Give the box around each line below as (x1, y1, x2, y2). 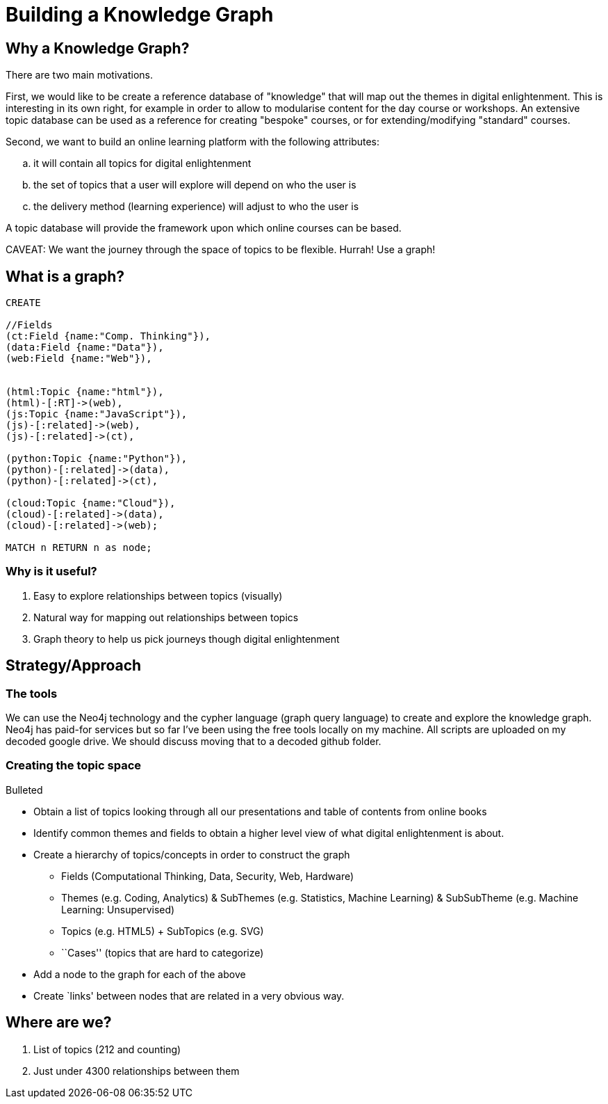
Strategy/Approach (6, 657, 142, 675)
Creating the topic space (6, 758, 142, 773)
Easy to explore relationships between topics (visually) (33, 589, 283, 602)
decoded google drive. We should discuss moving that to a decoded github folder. (6, 735, 381, 747)
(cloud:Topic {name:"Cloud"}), (6, 497, 176, 509)
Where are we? (6, 1014, 112, 1032)
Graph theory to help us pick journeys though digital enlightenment (33, 632, 340, 645)
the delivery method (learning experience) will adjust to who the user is (33, 200, 359, 213)
